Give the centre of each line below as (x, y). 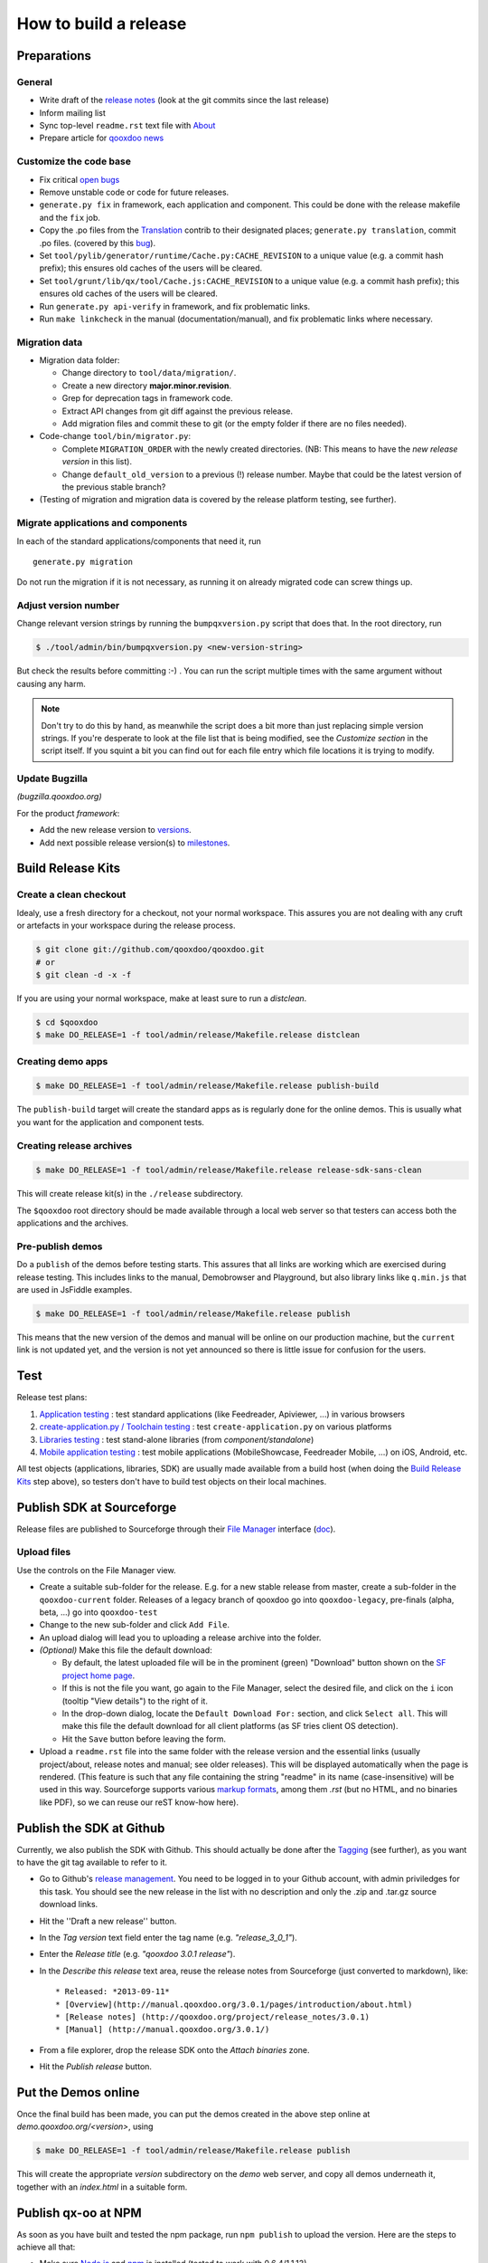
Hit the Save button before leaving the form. (144, 1739)
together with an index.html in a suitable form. (102, 2187)
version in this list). (97, 462)
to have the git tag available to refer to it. (92, 1862)
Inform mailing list (72, 112)
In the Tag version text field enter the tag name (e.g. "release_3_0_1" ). (168, 1938)
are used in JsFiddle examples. (75, 1290)
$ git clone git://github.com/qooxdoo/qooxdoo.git (150, 950)
